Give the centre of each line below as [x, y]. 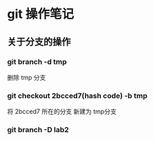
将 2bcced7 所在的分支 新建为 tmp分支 [62, 111]
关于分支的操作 [39, 42]
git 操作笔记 [41, 14]
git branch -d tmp [37, 61]
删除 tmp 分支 [27, 77]
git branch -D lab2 [38, 130]
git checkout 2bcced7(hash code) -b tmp [77, 96]
